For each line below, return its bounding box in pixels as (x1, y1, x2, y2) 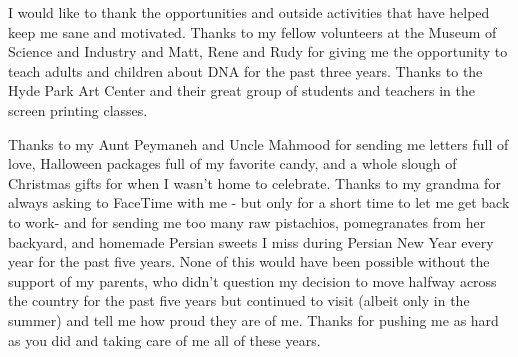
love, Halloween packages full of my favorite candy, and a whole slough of (8, 153, 457, 174)
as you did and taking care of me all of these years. (8, 329, 321, 350)
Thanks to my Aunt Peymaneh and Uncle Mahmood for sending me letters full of (8, 133, 509, 154)
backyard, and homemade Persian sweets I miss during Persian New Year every (8, 231, 494, 252)
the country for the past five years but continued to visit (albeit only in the (8, 290, 470, 311)
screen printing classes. (8, 99, 148, 120)
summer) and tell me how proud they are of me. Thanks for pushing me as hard (8, 309, 499, 330)
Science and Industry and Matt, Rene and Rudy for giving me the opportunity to (8, 41, 508, 62)
